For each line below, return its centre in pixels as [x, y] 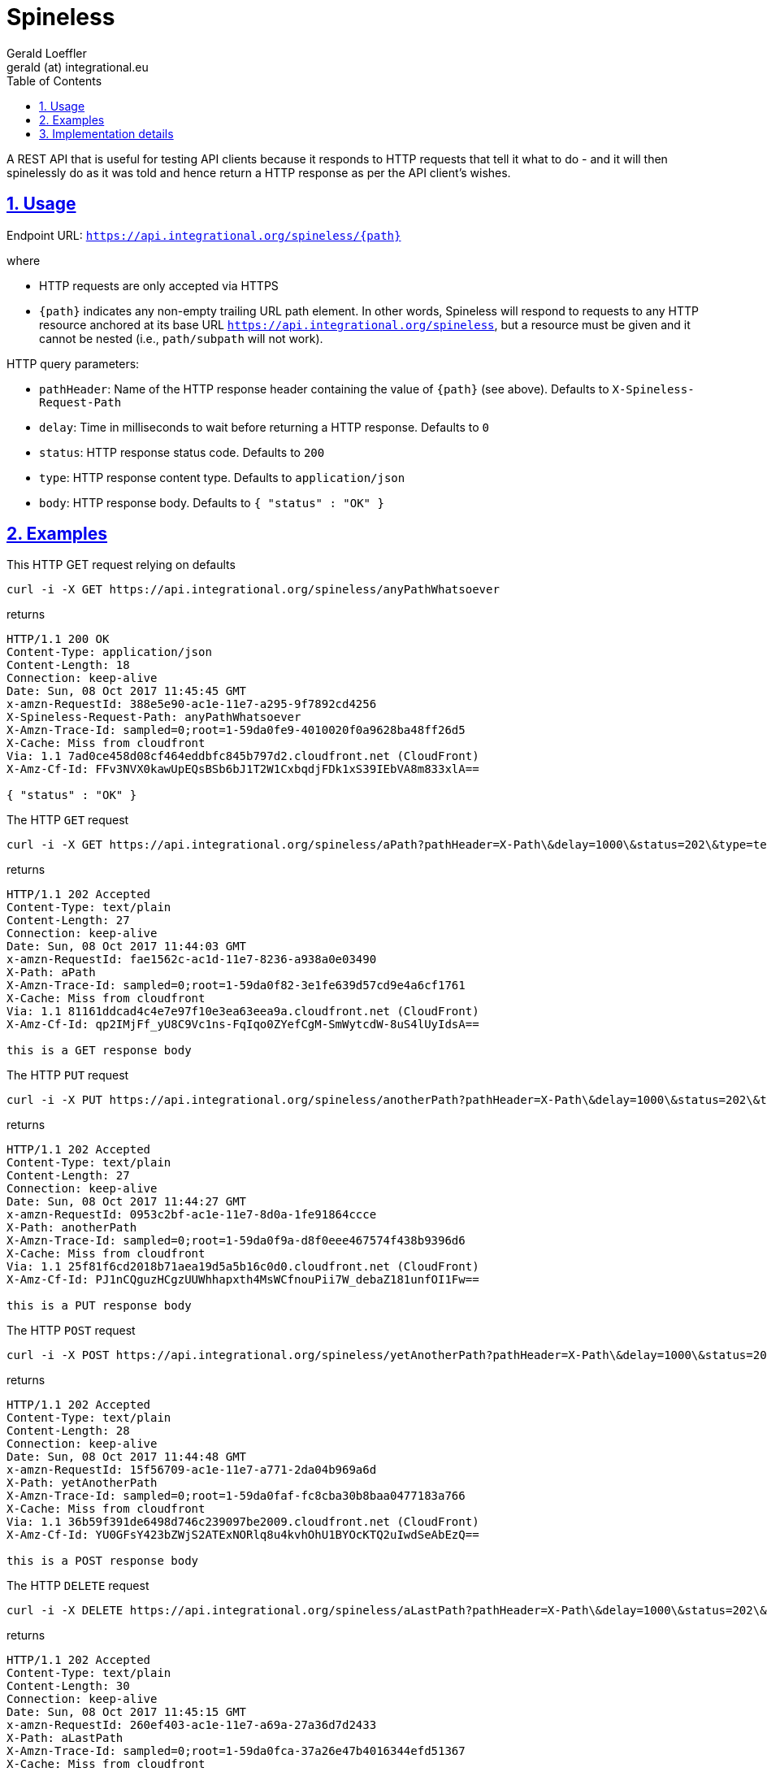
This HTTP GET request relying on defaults [121, 565]
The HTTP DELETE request [78, 1586]
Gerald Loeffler [47, 53]
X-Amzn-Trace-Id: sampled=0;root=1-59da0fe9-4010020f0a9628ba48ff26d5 [236, 730]
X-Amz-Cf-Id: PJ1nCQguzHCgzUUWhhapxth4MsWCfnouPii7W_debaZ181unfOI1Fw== [243, 1280]
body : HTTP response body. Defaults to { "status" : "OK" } [212, 502]
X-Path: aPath [51, 973]
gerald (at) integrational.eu [78, 67]
